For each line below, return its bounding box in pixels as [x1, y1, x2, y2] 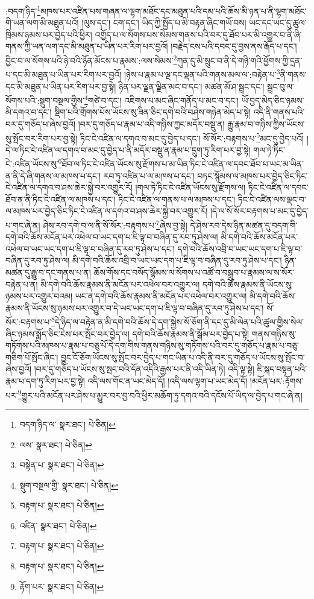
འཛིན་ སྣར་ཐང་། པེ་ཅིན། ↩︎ [19, 519, 97, 531]
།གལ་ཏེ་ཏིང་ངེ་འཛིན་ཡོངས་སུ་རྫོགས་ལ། [135, 181, 246, 194]
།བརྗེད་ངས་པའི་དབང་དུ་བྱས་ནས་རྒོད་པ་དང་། [171, 40, 297, 52]
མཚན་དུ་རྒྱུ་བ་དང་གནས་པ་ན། [5, 266, 91, 279]
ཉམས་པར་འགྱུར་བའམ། [5, 290, 72, 302]
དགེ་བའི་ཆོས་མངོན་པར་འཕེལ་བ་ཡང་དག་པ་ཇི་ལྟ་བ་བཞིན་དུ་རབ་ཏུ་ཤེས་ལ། [5, 230, 218, 243]
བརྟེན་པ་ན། [5, 277, 38, 290]
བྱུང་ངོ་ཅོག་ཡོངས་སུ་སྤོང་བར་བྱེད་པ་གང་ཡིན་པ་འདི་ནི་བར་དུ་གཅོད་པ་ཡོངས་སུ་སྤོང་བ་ [61, 350, 305, 363]
